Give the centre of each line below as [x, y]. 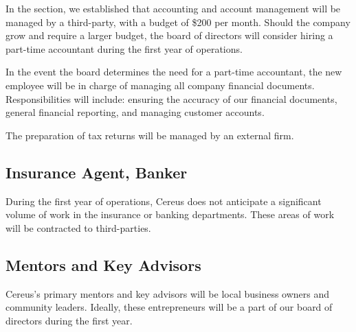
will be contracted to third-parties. [78, 227]
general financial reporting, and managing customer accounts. [135, 112]
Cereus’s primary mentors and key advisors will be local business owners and [168, 293]
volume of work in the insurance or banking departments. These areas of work [170, 214]
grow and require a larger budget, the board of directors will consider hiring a [169, 35]
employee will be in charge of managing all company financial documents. [160, 85]
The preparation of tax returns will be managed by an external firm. [150, 135]
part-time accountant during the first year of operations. [124, 48]
